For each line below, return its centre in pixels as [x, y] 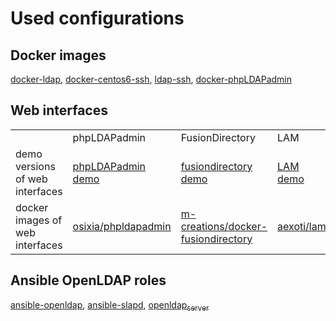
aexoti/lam [302, 226]
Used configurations [97, 18]
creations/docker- [224, 226]
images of [39, 220]
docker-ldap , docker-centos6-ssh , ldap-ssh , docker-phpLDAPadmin [151, 79]
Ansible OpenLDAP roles [88, 280]
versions [35, 166]
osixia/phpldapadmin [122, 226]
